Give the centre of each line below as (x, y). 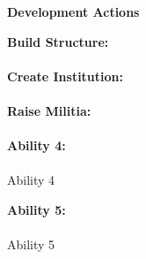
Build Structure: (58, 41)
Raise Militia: (49, 110)
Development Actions (73, 11)
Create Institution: (65, 76)
